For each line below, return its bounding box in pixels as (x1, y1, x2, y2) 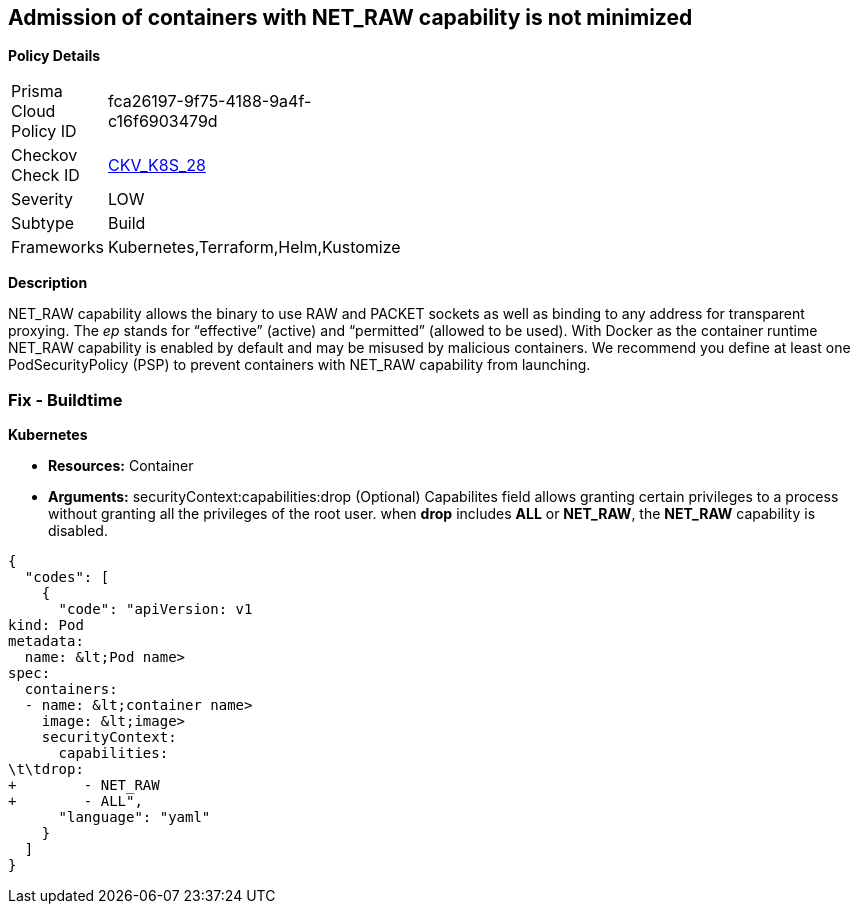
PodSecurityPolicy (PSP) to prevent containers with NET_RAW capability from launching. (8, 356, 591, 374)
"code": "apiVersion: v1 (58, 601, 253, 618)
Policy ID (11, 121, 77, 142)
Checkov (11, 145, 78, 166)
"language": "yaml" (58, 809, 211, 826)
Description (8, 274, 88, 292)
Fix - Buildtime (8, 389, 123, 410)
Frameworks (11, 237, 104, 258)
